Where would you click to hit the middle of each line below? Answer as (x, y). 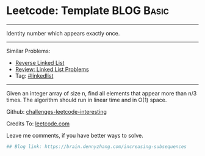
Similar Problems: (28, 51)
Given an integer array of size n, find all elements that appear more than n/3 (102, 93)
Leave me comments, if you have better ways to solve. (75, 135)
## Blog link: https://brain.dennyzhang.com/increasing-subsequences (97, 147)
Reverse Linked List (40, 62)
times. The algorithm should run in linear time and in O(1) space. (87, 100)
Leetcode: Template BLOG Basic (88, 11)
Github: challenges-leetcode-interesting (56, 111)
